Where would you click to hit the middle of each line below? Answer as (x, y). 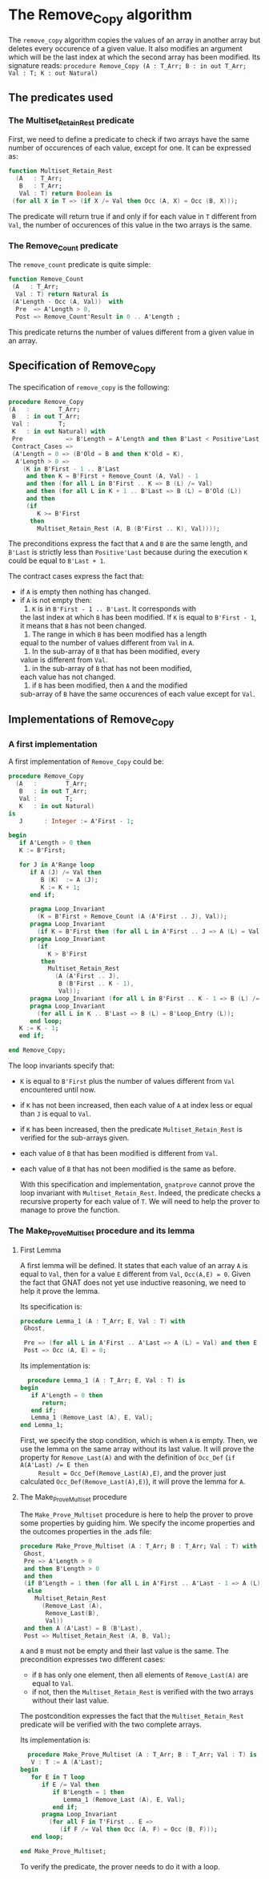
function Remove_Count (46, 279)
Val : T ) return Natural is (62, 294)
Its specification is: (51, 1306)
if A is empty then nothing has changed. (85, 592)
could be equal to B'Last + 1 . (57, 561)
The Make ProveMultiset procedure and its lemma (102, 1231)
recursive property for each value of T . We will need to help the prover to (140, 1202)
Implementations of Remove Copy (91, 720)
